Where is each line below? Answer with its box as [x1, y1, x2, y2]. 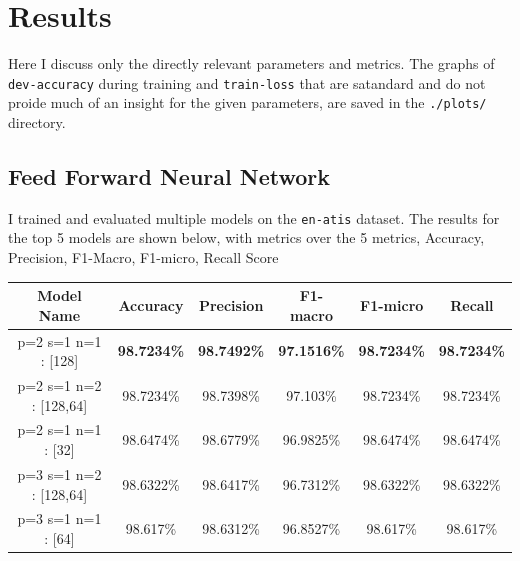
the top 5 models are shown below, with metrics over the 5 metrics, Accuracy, [8, 227, 485, 248]
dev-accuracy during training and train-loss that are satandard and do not [8, 72, 486, 93]
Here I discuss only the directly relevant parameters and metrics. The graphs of [8, 53, 495, 74]
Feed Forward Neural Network [8, 161, 330, 192]
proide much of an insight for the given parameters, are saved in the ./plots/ [8, 92, 487, 113]
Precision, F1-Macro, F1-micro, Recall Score [8, 247, 279, 268]
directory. [8, 112, 66, 133]
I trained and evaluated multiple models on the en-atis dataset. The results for [8, 207, 500, 228]
